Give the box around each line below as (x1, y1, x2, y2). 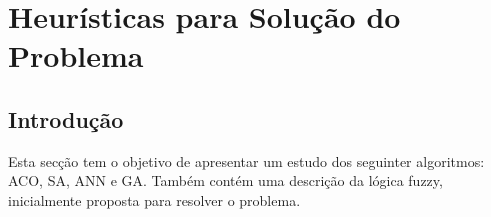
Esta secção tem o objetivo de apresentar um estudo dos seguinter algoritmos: (8, 150, 485, 171)
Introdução (8, 103, 124, 134)
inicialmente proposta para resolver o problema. (8, 189, 301, 210)
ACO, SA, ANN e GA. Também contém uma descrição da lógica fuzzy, (8, 170, 443, 191)
